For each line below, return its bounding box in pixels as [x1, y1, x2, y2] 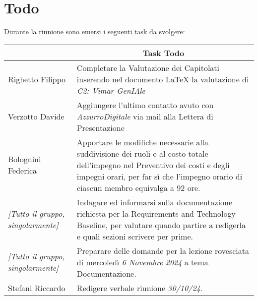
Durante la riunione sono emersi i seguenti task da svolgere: [4, 26, 185, 37]
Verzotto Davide [8, 110, 64, 122]
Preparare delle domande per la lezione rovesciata [76, 244, 250, 256]
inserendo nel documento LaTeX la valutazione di [76, 73, 249, 85]
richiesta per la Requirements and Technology [76, 207, 236, 219]
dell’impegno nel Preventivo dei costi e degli [76, 159, 230, 171]
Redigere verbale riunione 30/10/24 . [76, 282, 203, 294]
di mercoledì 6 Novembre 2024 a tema [76, 256, 208, 268]
